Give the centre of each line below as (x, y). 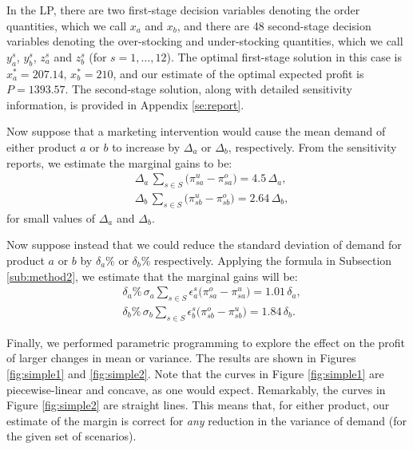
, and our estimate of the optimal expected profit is (238, 73)
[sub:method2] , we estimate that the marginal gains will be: (152, 276)
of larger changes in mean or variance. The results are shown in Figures (181, 358)
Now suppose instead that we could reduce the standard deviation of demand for (204, 245)
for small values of (51, 217)
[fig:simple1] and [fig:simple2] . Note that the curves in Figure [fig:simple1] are (195, 374)
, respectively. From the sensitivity (312, 146)
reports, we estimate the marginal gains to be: (119, 162)
